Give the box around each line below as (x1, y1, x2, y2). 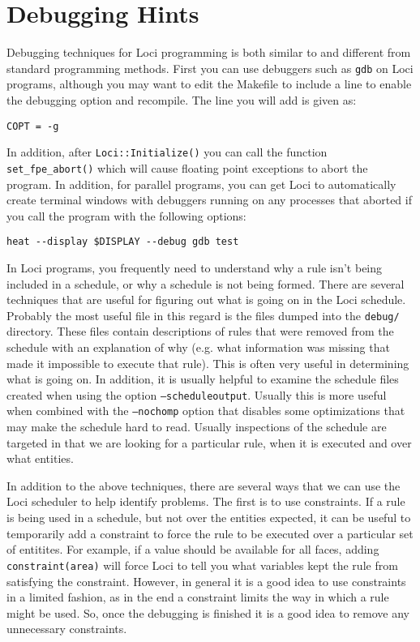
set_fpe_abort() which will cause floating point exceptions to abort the (6, 159, 368, 176)
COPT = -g (6, 120, 59, 132)
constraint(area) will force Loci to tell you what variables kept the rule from (6, 556, 398, 573)
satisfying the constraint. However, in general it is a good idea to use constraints (6, 572, 406, 589)
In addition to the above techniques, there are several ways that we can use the (6, 477, 401, 494)
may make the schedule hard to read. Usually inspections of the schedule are (6, 418, 387, 435)
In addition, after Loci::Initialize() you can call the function (6, 143, 328, 160)
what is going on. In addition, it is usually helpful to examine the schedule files (6, 370, 399, 387)
